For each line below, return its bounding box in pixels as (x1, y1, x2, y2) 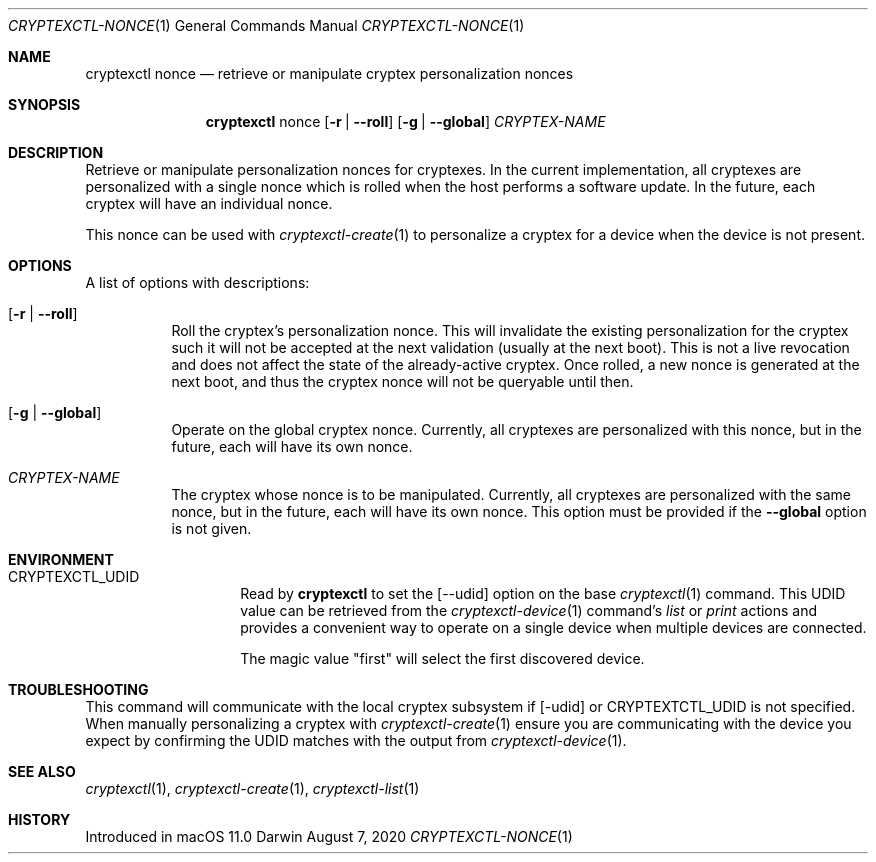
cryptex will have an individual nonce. (85, 195, 333, 212)
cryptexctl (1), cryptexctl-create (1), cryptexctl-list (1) (85, 780, 420, 797)
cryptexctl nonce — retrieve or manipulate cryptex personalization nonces (85, 65, 574, 82)
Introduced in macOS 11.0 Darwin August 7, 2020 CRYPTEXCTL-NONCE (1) (85, 828, 573, 845)
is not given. (171, 520, 252, 537)
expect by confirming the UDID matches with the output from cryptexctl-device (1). (85, 732, 627, 749)
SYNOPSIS (8, 96, 81, 113)
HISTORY (8, 811, 71, 828)
